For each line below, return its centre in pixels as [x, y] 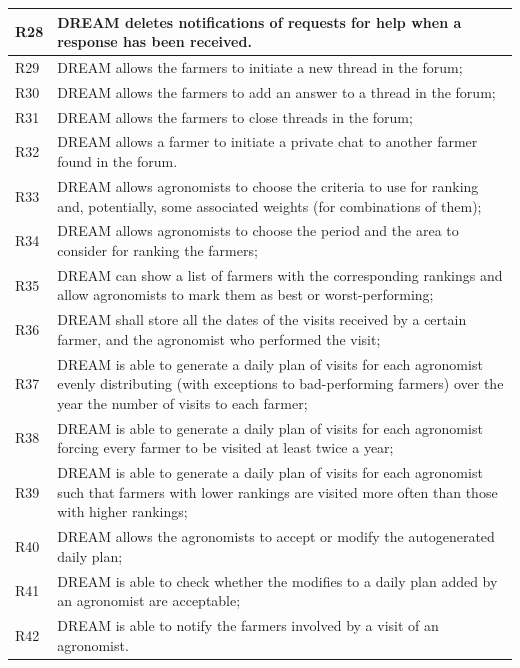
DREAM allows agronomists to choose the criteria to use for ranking [268, 185]
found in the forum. [117, 161]
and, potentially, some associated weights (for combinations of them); [269, 205]
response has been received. [154, 41]
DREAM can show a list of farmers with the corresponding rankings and [280, 274]
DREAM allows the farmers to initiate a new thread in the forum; [260, 66]
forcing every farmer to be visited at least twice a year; [225, 447]
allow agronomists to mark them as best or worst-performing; [245, 294]
